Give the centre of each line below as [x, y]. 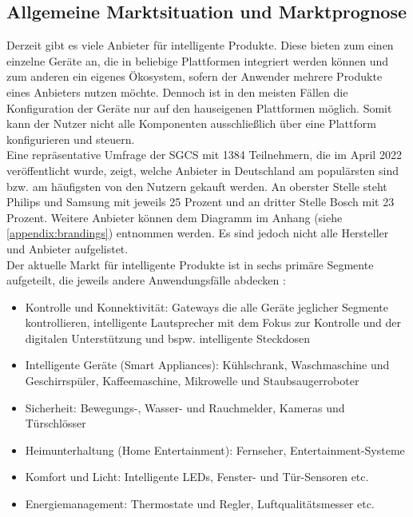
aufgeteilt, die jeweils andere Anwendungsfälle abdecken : [146, 280]
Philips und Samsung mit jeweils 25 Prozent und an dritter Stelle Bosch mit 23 [201, 202]
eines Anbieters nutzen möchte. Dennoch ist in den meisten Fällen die [177, 91]
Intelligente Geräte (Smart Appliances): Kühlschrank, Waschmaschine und [207, 365]
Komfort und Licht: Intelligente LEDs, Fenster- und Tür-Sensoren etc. [197, 477]
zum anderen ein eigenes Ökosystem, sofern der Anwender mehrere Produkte [195, 76]
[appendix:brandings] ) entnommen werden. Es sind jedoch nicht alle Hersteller [198, 233]
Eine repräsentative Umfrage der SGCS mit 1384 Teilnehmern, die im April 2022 [204, 155]
